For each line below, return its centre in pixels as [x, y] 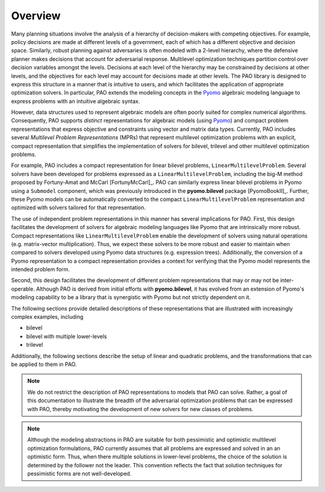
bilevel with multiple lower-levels [67, 336]
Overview [36, 16]
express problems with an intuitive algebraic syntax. [76, 101]
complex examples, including [47, 317]
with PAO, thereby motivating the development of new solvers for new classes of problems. [141, 409]
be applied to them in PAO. [44, 364]
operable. [23, 289]
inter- [287, 280]
